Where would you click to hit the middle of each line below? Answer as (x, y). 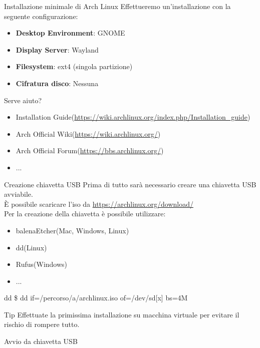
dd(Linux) (31, 247)
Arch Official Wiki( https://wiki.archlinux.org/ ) (88, 133)
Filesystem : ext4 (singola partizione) (74, 66)
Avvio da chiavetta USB (41, 341)
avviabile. (19, 194)
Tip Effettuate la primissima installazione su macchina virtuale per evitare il (122, 314)
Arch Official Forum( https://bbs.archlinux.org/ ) (90, 150)
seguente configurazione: (41, 16)
